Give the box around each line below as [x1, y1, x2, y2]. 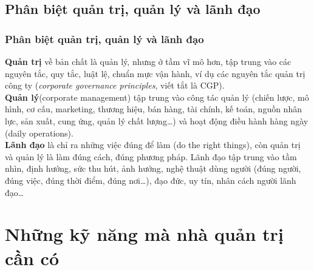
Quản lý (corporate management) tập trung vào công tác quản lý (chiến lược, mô [5, 90, 309, 103]
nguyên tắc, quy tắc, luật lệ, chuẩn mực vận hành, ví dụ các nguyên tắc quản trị [5, 67, 305, 79]
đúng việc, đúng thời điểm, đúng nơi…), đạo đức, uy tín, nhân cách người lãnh [5, 174, 296, 186]
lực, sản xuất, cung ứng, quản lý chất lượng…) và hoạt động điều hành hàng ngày [5, 114, 309, 127]
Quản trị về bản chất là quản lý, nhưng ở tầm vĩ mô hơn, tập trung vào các [5, 55, 292, 67]
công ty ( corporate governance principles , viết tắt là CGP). [5, 79, 225, 92]
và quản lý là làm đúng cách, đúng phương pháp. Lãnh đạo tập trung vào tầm [5, 150, 297, 163]
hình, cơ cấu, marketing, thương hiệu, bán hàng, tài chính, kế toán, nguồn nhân [5, 103, 302, 115]
